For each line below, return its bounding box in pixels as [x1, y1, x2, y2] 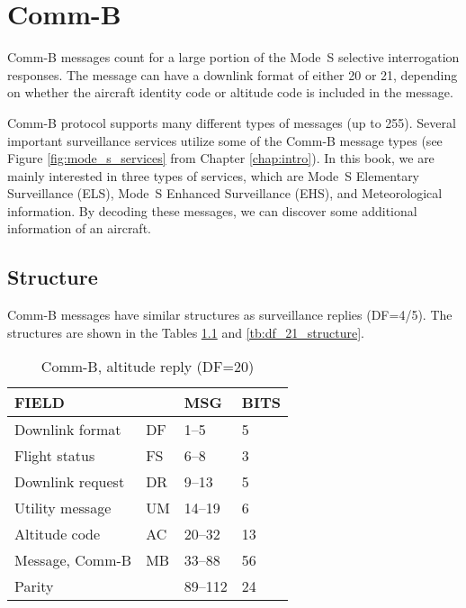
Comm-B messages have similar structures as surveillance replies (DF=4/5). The [7, 305, 453, 324]
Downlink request [14, 471, 125, 493]
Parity [14, 576, 54, 597]
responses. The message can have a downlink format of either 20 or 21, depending [7, 65, 458, 84]
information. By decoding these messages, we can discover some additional [7, 201, 417, 220]
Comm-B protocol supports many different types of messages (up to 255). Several [7, 113, 456, 132]
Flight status [14, 445, 95, 467]
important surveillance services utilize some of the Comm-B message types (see [7, 131, 443, 150]
